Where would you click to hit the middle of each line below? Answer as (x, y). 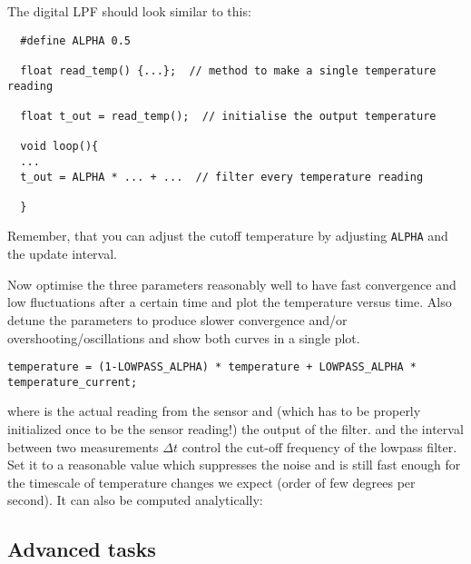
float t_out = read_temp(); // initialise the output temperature (228, 116)
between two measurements (83, 446)
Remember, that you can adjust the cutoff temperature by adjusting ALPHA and (228, 236)
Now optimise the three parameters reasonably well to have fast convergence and (232, 284)
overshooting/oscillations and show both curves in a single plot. (184, 337)
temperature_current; (73, 382)
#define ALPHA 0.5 (76, 40)
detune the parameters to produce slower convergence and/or (177, 319)
